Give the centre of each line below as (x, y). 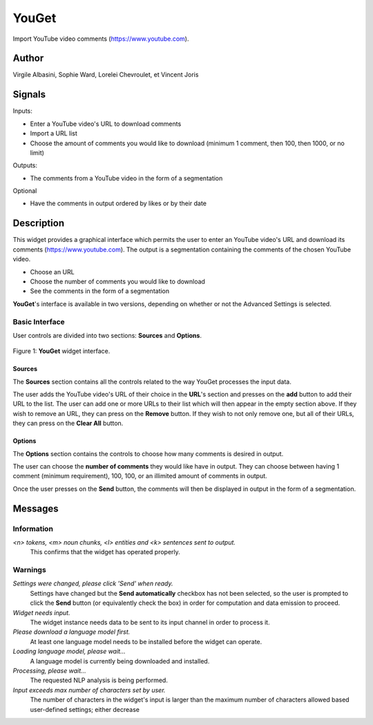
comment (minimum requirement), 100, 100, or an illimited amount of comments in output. (140, 476)
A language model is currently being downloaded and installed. (120, 661)
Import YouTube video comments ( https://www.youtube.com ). (101, 39)
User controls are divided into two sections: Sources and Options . (107, 335)
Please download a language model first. (71, 632)
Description (39, 224)
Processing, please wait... (49, 670)
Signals (29, 94)
